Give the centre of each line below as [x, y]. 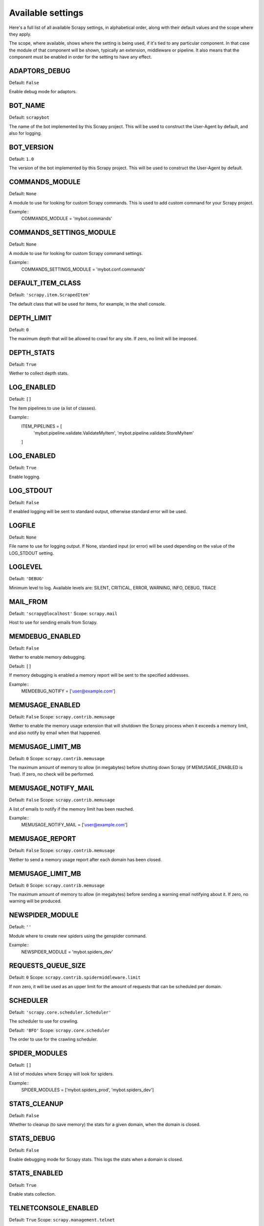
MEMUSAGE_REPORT [43, 839]
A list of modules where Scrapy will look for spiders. [61, 1074]
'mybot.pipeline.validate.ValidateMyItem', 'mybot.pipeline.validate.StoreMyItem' [114, 433]
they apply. [20, 34]
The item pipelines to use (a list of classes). [53, 408]
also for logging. [25, 133]
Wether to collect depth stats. [39, 373]
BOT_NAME [27, 106]
